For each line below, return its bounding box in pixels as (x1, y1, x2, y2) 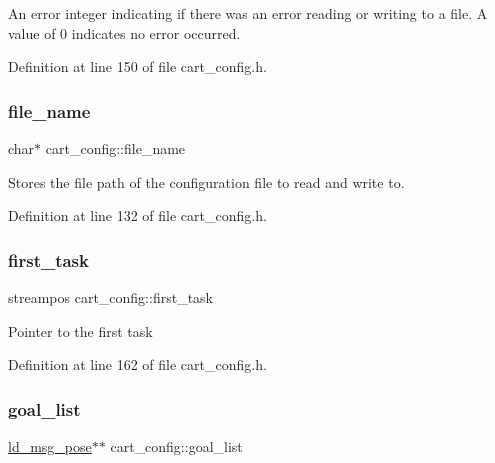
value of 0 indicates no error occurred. (8, 22, 241, 43)
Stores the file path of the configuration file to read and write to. (8, 171, 405, 192)
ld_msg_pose (8, 436, 92, 456)
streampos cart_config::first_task (8, 287, 213, 307)
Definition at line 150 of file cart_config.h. (8, 56, 267, 77)
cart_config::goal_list (110, 436, 243, 456)
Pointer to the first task (8, 320, 153, 341)
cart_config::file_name (45, 138, 186, 158)
